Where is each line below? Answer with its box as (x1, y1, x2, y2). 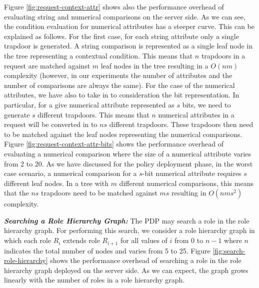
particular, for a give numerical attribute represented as (4, 99, 174, 109)
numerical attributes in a (158, 109, 234, 119)
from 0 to (174, 235, 203, 245)
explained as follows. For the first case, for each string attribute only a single (4, 30, 239, 41)
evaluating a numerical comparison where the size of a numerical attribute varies (4, 148, 251, 158)
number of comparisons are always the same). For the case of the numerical (4, 79, 235, 90)
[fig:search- (212, 245, 245, 255)
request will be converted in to (4, 119, 97, 129)
